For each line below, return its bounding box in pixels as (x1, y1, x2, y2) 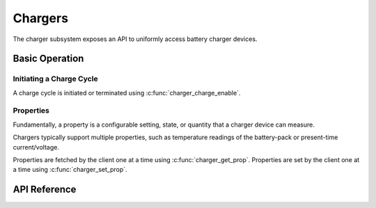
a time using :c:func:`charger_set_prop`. (13, 166, 128, 174)
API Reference (13, 184, 77, 195)
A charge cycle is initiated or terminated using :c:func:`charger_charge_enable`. (13, 88, 241, 97)
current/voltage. (13, 143, 59, 151)
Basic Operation (13, 53, 84, 65)
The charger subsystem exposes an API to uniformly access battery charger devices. (13, 35, 258, 43)
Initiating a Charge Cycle (13, 74, 98, 83)
